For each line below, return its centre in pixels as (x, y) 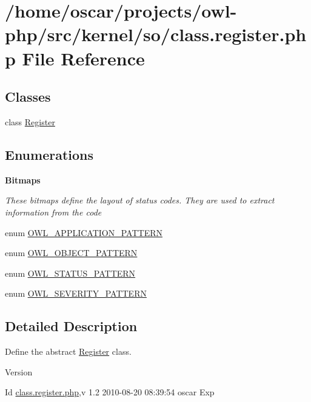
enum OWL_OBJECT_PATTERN (71, 253)
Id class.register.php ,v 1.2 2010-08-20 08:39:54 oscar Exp (110, 392)
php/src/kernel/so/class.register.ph (156, 34)
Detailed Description (71, 326)
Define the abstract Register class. (68, 351)
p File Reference (75, 58)
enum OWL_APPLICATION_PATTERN (84, 232)
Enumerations (49, 154)
